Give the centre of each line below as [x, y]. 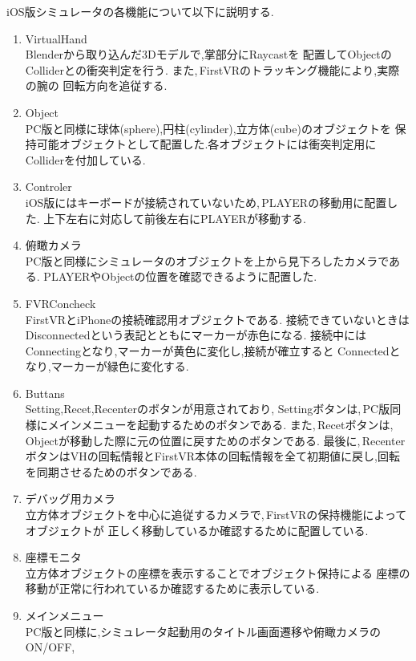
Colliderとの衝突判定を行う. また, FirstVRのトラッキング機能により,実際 [212, 69]
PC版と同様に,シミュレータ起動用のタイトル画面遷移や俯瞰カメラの [203, 631]
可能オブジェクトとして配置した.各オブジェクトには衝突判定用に [206, 144]
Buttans [45, 393]
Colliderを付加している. [85, 159]
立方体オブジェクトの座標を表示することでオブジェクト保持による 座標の [218, 572]
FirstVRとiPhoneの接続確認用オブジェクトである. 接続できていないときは [217, 319]
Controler [48, 187]
